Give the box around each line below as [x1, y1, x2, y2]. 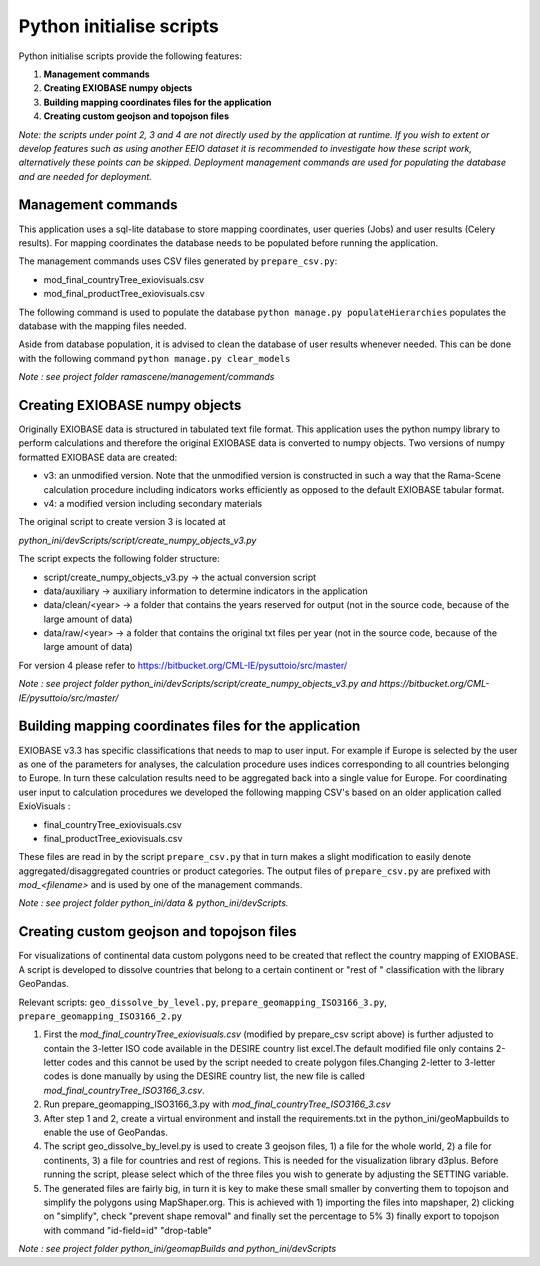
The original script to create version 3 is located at [18, 516, 226, 528]
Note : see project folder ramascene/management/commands [18, 371, 275, 383]
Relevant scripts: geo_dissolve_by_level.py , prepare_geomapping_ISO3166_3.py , [18, 996, 387, 1008]
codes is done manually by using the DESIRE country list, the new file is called [43, 1070, 365, 1082]
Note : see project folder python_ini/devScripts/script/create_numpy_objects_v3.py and [18, 678, 377, 690]
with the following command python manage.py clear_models [18, 352, 291, 364]
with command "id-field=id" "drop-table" [43, 1224, 212, 1236]
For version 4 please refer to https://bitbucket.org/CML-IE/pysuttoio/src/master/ [18, 659, 348, 671]
